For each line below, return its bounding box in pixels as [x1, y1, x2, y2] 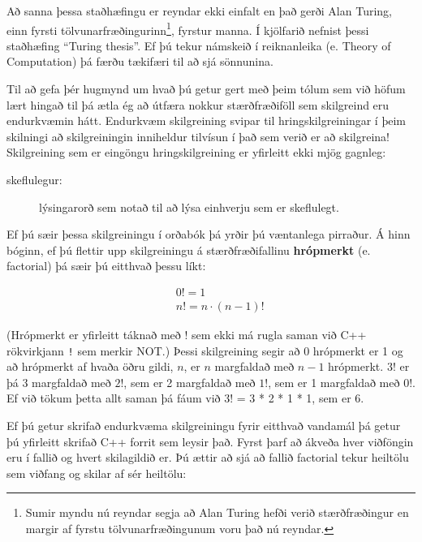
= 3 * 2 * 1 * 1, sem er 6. [236, 389, 364, 406]
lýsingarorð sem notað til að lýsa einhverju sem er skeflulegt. [39, 198, 339, 215]
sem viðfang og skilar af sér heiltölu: [6, 464, 187, 481]
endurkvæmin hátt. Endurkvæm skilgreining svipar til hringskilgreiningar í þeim [6, 112, 406, 129]
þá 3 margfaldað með [6, 373, 111, 390]
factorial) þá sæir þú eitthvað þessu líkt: [6, 257, 206, 274]
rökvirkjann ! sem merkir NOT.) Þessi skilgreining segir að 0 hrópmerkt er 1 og [6, 342, 403, 359]
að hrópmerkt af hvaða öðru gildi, [6, 358, 174, 375]
